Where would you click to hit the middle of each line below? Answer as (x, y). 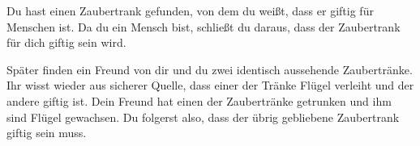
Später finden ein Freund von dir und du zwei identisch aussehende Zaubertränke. (210, 69)
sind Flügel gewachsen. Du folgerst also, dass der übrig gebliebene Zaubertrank (203, 117)
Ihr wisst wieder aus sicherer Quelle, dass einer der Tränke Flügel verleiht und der (210, 85)
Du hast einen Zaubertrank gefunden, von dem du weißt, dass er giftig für (190, 10)
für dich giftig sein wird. (66, 42)
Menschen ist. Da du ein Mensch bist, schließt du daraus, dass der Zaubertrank (204, 26)
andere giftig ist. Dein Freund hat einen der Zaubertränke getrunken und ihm (199, 100)
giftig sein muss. (47, 133)
